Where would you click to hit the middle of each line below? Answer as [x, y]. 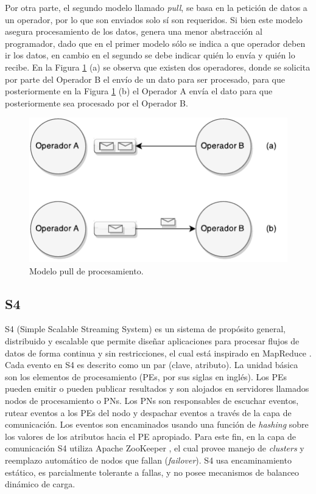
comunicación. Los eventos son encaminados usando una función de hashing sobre [157, 424]
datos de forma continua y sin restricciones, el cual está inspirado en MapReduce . [158, 353]
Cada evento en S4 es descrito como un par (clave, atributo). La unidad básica [152, 365]
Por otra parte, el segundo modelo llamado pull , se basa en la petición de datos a [156, 7]
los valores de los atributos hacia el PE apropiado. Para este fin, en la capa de [150, 436]
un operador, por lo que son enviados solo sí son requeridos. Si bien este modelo [154, 19]
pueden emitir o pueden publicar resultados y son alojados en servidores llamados [157, 388]
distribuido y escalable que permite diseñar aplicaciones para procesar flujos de [152, 341]
